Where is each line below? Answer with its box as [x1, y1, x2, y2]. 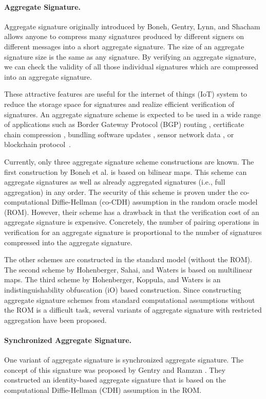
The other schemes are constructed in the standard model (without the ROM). [4, 254, 252, 265]
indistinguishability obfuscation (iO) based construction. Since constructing [4, 284, 241, 295]
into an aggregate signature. [4, 71, 92, 82]
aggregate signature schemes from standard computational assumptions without [4, 294, 255, 305]
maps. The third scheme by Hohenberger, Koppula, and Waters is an [4, 274, 221, 285]
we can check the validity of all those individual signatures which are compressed [4, 61, 259, 72]
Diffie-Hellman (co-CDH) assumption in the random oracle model [51, 196, 258, 207]
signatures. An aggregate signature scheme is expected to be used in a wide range [4, 108, 261, 119]
